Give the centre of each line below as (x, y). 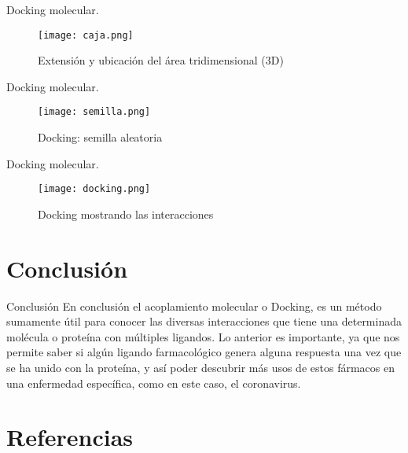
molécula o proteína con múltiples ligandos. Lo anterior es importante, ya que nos (203, 336)
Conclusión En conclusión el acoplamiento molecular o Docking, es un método (194, 306)
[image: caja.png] (86, 35)
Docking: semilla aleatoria (100, 137)
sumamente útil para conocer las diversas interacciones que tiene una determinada (204, 321)
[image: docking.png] (94, 189)
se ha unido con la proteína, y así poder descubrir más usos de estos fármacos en (200, 368)
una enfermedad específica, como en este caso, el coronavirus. (154, 383)
